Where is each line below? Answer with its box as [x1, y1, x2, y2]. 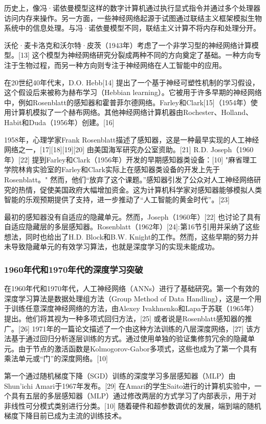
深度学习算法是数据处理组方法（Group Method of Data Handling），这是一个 [4, 293, 255, 303]
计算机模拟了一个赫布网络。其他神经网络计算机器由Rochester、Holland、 [11, 107, 253, 117]
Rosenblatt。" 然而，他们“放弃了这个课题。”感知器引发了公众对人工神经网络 [4, 174, 254, 184]
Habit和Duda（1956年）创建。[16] [4, 116, 115, 127]
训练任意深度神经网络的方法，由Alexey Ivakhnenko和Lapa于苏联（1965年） [11, 303, 258, 314]
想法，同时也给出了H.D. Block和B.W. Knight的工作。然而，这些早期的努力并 [4, 231, 259, 242]
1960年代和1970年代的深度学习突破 [4, 263, 143, 275]
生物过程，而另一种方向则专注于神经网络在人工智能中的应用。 [18, 59, 226, 70]
